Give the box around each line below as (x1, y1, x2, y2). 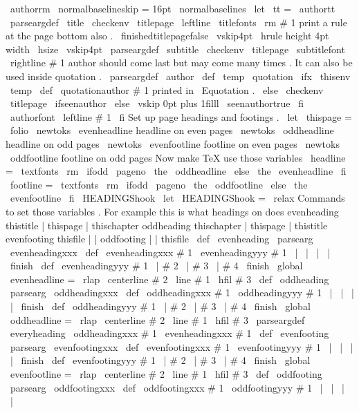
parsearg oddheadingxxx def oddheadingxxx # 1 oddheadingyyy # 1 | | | (10, 285, 354, 300)
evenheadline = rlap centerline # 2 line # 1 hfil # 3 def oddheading (10, 271, 329, 286)
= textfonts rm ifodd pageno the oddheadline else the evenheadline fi (6, 164, 347, 178)
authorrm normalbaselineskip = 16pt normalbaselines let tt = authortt (10, 1, 335, 15)
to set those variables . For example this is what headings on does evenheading (6, 204, 339, 218)
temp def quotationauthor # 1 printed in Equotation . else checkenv (10, 82, 324, 97)
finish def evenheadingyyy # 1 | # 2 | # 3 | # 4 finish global (10, 258, 303, 273)
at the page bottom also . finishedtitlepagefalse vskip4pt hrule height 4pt (6, 28, 329, 43)
